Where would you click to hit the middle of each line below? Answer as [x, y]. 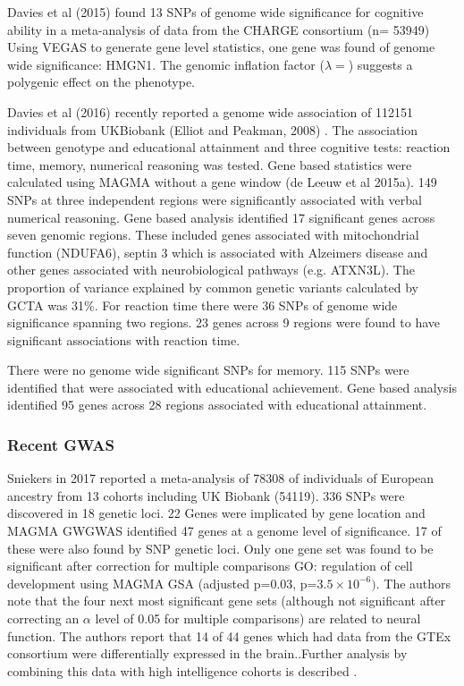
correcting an [43, 618]
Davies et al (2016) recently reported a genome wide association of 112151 [210, 111]
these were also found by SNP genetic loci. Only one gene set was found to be [220, 548]
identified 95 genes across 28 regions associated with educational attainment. [217, 405]
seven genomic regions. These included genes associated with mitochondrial [213, 235]
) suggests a [380, 64]
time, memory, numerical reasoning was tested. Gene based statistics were [210, 164]
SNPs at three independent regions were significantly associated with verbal [215, 199]
